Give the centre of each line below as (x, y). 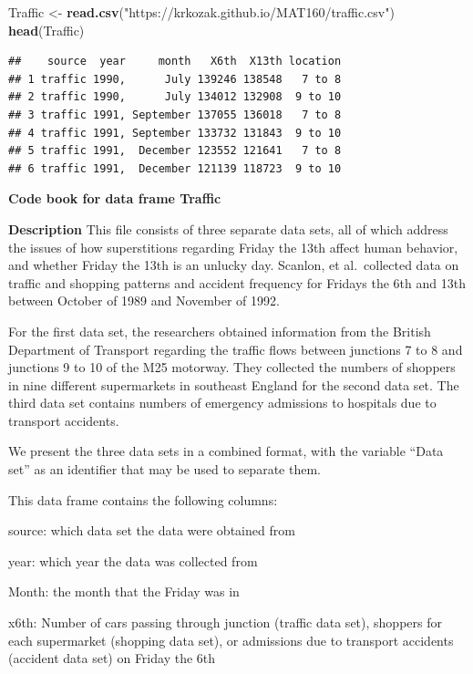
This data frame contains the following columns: (143, 499)
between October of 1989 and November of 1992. (144, 301)
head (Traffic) (46, 30)
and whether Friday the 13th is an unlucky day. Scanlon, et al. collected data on (234, 265)
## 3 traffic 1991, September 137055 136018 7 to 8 (175, 114)
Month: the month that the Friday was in (124, 591)
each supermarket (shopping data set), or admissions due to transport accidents (231, 640)
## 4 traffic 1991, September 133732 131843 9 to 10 (175, 133)
